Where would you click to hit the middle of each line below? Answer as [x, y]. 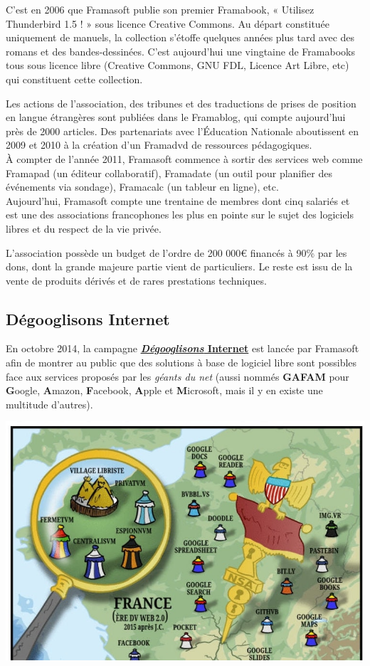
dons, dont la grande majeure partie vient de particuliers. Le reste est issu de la [179, 266]
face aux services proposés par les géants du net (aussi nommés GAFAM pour [178, 376]
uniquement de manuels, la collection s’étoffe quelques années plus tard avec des [180, 37]
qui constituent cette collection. [74, 79]
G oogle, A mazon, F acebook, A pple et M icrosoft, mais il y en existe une [164, 390]
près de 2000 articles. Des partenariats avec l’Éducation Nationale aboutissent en [183, 131]
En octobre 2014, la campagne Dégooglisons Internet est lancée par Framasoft [183, 348]
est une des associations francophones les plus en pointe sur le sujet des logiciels [180, 215]
